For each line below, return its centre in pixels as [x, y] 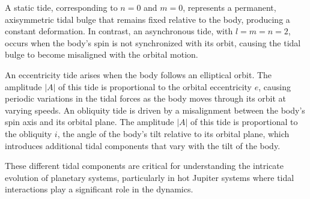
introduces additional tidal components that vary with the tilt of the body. [143, 145]
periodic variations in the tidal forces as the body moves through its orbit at [146, 98]
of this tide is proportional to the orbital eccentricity [155, 86]
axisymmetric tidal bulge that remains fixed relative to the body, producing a [147, 19]
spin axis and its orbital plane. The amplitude [90, 122]
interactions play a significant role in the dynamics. [99, 189]
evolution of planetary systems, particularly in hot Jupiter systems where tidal [150, 177]
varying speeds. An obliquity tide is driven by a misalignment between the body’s [155, 110]
